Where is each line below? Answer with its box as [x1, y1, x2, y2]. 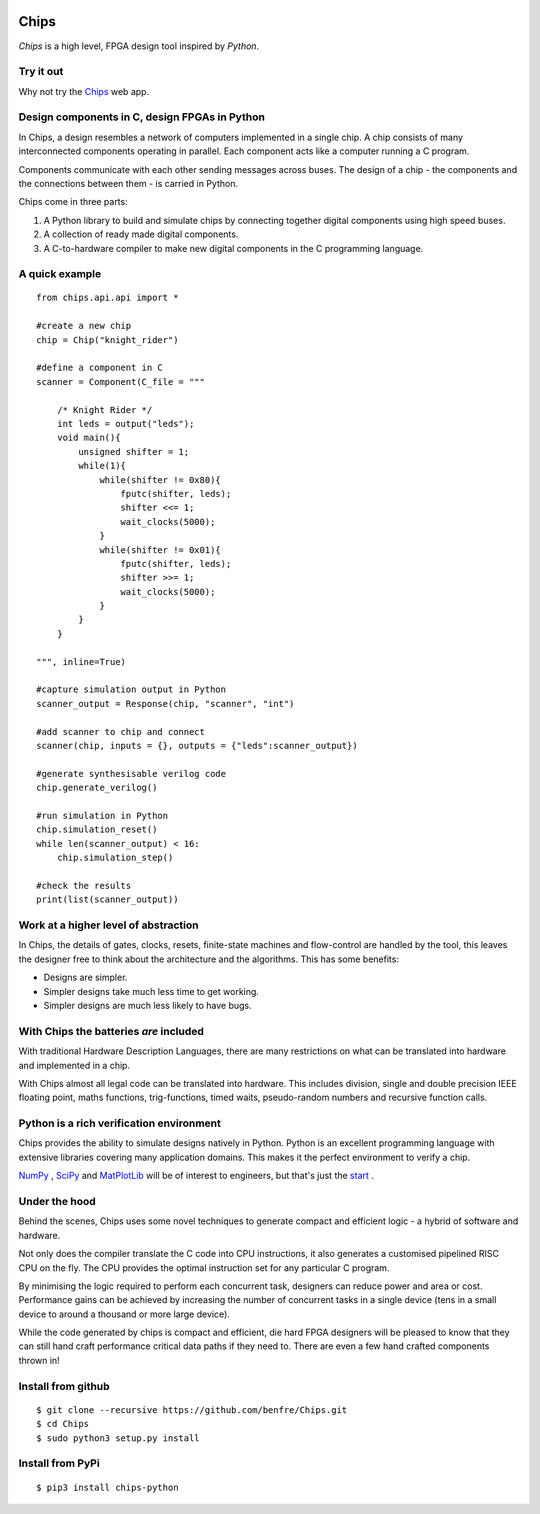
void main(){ [56, 432, 121, 444]
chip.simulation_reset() [36, 824, 158, 835]
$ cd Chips [36, 1418, 90, 1430]
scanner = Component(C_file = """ [36, 376, 205, 387]
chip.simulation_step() [56, 852, 174, 864]
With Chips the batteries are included [18, 1024, 205, 1038]
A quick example [18, 267, 102, 281]
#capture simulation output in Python [36, 684, 227, 695]
